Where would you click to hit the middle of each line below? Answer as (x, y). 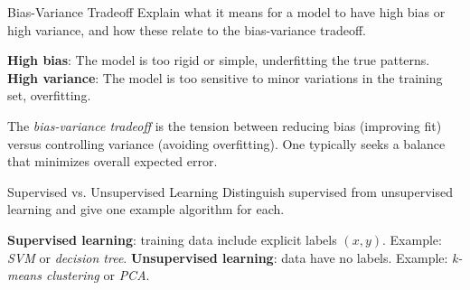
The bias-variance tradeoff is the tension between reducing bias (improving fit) (225, 125)
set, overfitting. (49, 95)
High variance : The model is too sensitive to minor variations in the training (225, 77)
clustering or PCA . (98, 275)
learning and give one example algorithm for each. (146, 209)
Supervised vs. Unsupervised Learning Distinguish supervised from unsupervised (230, 191)
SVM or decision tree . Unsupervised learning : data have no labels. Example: (228, 257)
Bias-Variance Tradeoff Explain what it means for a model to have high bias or (226, 12)
